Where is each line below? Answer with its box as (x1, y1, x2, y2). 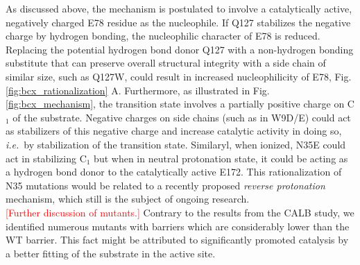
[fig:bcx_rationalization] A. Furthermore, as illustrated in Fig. (6, 83, 270, 97)
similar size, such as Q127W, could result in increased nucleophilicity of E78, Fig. (6, 69, 352, 83)
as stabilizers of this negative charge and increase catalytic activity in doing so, (6, 123, 342, 138)
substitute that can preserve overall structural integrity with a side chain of (6, 55, 326, 70)
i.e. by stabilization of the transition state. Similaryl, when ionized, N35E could (6, 137, 346, 151)
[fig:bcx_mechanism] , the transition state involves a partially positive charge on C (6, 96, 354, 111)
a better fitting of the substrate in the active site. (6, 246, 216, 260)
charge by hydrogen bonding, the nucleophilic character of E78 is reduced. (6, 28, 320, 43)
